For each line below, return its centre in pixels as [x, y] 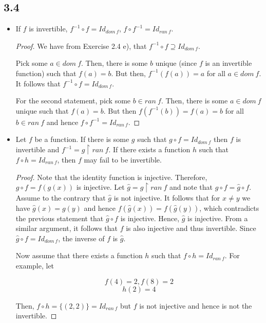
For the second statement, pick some [73, 101]
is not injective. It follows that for [167, 198]
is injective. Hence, [150, 218]
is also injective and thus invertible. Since [191, 228]
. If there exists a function [149, 149]
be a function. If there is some [82, 139]
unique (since [176, 63]
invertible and [37, 149]
